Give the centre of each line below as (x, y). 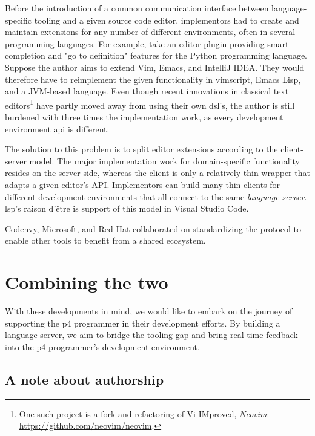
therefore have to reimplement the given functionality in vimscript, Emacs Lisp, (153, 79)
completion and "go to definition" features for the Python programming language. (156, 55)
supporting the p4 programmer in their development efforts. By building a (143, 323)
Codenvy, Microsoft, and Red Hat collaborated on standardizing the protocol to (153, 228)
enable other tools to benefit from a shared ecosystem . (105, 240)
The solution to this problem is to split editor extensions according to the (141, 149)
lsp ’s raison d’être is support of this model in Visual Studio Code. (127, 208)
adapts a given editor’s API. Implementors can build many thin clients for (143, 184)
